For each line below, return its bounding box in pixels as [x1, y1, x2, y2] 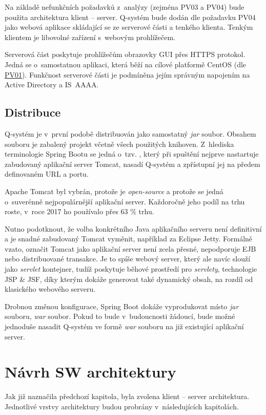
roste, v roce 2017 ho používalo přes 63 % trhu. [5, 206, 154, 217]
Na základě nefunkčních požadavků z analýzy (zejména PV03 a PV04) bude [5, 2, 244, 12]
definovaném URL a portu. [5, 168, 89, 179]
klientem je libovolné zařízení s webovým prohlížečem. [5, 31, 176, 42]
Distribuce [5, 104, 61, 120]
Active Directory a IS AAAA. [5, 79, 99, 90]
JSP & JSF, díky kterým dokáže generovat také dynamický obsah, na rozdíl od [5, 273, 253, 284]
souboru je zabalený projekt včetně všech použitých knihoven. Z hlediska [5, 138, 234, 149]
